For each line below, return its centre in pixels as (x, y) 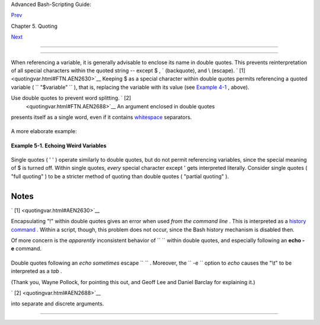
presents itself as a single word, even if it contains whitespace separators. (101, 117)
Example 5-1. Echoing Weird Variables (59, 146)
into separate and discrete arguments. (57, 304)
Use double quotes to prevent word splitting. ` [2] (71, 98)
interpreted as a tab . (36, 271)
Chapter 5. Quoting (34, 26)
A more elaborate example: (44, 131)
